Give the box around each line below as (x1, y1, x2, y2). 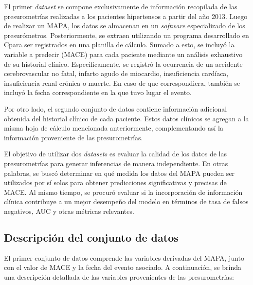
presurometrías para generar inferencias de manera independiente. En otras (4, 158, 228, 168)
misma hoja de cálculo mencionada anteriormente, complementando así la (4, 123, 223, 133)
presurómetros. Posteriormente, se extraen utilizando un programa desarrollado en (4, 30, 249, 40)
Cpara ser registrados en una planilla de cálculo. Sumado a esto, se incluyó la (4, 39, 235, 50)
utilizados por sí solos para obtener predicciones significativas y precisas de (4, 177, 227, 188)
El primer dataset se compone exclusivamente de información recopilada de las (4, 1, 237, 11)
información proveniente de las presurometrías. (4, 132, 143, 142)
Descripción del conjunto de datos (4, 229, 179, 245)
